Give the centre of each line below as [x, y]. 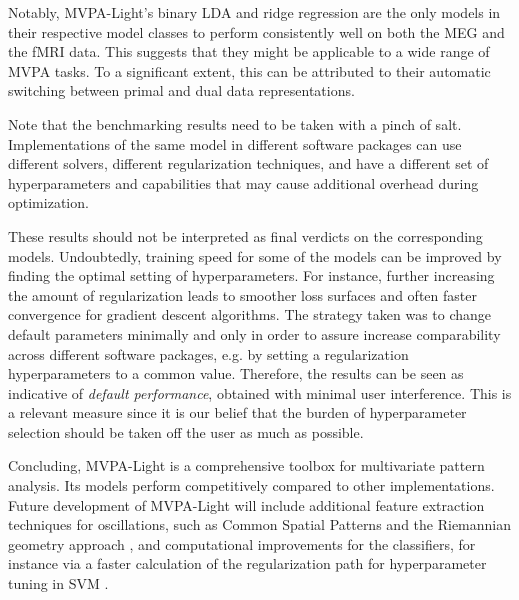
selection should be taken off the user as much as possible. [186, 431]
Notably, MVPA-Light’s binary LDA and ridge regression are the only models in [254, 12]
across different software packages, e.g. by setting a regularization [208, 353]
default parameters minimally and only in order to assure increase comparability [254, 333]
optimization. [48, 202]
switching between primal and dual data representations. [181, 90]
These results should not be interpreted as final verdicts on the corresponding [245, 235]
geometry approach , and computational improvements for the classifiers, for [242, 543]
